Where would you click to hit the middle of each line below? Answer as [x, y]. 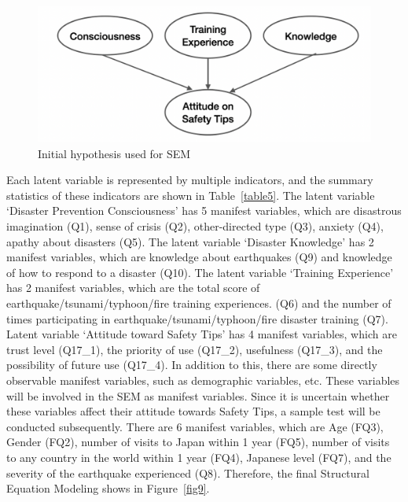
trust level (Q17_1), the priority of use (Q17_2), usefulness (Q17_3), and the [195, 349]
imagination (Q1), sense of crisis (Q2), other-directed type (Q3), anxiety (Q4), [195, 226]
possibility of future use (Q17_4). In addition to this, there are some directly [192, 365]
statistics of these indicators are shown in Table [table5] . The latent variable [191, 195]
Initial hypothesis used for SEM [114, 153]
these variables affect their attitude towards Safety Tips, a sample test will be [193, 411]
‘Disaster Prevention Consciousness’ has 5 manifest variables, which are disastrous [204, 210]
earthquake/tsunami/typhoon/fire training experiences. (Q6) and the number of [199, 303]
